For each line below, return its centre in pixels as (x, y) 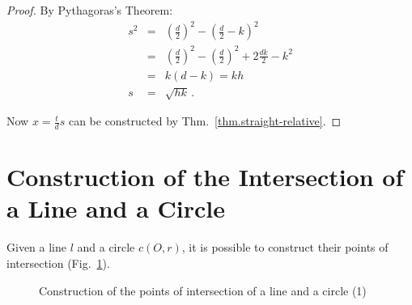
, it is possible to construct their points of (285, 247)
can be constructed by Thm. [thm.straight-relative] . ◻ (205, 121)
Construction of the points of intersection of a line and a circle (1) (203, 290)
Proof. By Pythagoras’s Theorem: (90, 10)
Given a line (36, 247)
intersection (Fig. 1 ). (58, 263)
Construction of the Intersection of (205, 177)
